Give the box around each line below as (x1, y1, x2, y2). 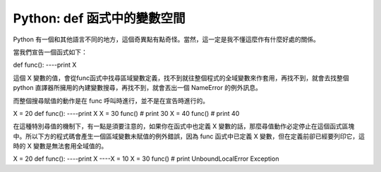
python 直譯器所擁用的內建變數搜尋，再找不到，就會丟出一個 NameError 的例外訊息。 (13, 84, 262, 92)
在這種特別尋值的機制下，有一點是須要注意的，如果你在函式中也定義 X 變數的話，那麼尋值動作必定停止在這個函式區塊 (13, 122, 355, 131)
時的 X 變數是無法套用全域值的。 (13, 142, 108, 150)
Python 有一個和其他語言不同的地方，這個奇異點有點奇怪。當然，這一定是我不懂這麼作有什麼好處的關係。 (13, 35, 320, 44)
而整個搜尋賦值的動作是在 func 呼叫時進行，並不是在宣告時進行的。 (13, 96, 210, 105)
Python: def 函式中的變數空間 (13, 11, 186, 26)
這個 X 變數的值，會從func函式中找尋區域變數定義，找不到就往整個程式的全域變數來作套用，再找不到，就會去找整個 (13, 74, 349, 82)
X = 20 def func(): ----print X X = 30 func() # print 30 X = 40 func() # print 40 (13, 109, 240, 117)
